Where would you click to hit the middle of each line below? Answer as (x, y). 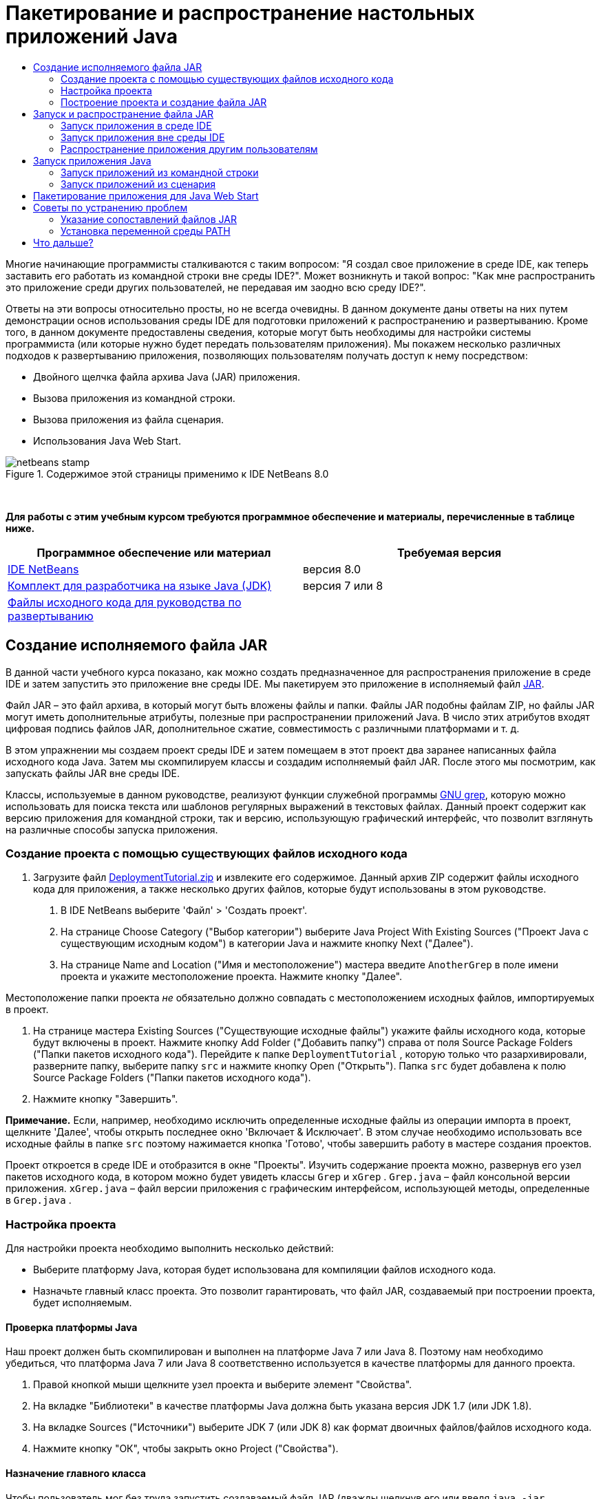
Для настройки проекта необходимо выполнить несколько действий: (170, 1248)
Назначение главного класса (76, 1473)
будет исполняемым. (83, 1303)
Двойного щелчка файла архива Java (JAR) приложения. (167, 376)
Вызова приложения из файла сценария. (129, 419)
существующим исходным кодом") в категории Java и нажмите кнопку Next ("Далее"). (267, 944)
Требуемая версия (449, 552)
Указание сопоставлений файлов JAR (149, 219)
